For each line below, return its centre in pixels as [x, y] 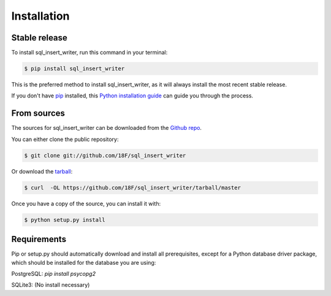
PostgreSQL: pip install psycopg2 [54, 273]
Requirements [39, 239]
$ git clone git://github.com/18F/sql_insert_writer [105, 155]
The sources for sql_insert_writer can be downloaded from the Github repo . [107, 128]
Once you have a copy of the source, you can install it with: [86, 203]
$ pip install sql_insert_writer [74, 69]
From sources [38, 113]
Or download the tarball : [42, 171]
